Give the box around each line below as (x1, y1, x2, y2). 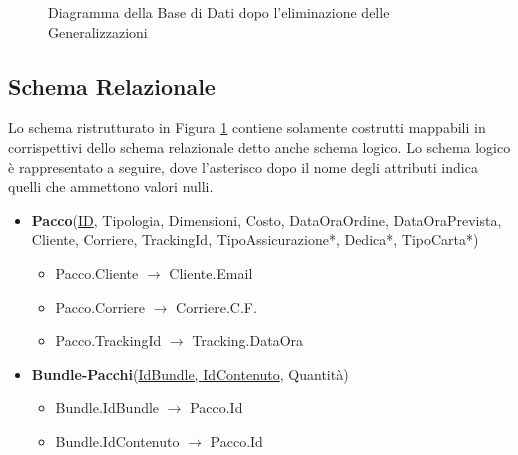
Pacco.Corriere (55, 296, 145, 317)
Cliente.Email (169, 262, 253, 283)
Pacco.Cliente (55, 262, 139, 283)
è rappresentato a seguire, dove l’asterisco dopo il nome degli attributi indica (8, 156, 478, 177)
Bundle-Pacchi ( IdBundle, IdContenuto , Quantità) (31, 363, 349, 384)
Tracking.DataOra (192, 330, 304, 351)
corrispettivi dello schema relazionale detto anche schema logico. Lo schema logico (8, 136, 511, 157)
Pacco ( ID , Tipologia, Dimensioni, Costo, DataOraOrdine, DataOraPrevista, (31, 209, 502, 230)
